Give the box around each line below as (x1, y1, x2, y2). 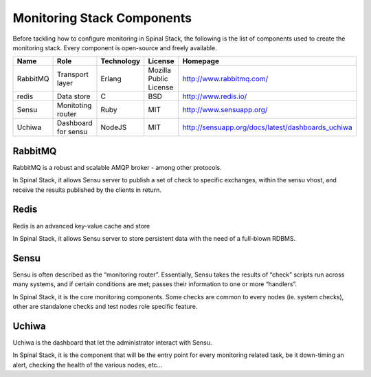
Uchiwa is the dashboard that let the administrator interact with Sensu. (12, 338, 212, 347)
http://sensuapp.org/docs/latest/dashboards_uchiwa (182, 122, 353, 132)
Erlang (100, 74, 122, 84)
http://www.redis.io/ (182, 91, 247, 101)
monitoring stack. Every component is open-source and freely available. (12, 43, 217, 52)
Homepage (182, 56, 220, 66)
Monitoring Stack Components (12, 10, 192, 25)
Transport (56, 69, 89, 79)
